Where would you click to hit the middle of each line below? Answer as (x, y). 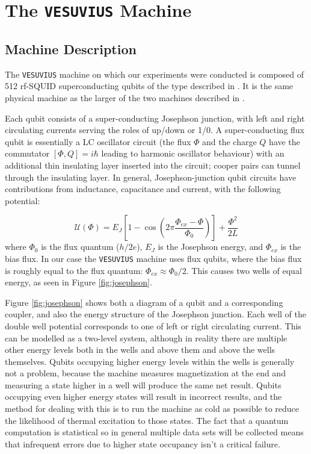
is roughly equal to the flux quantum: (74, 270)
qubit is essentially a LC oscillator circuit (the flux (98, 141)
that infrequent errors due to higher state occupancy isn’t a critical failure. (143, 443)
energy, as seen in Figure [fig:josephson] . (79, 282)
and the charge (229, 141)
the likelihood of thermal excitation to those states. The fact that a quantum (147, 420)
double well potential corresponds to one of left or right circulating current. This (153, 325)
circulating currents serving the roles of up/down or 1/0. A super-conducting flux (155, 130)
